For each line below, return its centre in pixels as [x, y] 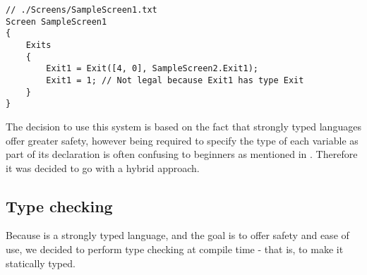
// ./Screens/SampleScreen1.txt [82, 10]
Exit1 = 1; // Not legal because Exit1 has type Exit [175, 80]
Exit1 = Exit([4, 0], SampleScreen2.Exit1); [152, 69]
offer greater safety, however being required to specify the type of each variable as [182, 140]
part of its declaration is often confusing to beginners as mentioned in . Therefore [182, 154]
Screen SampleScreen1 [56, 22]
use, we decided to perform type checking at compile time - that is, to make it [175, 249]
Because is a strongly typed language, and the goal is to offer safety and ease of [178, 235]
